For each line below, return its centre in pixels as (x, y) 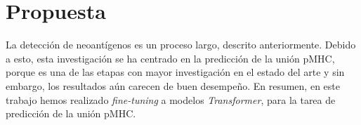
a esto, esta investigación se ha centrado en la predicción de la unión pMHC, (170, 58)
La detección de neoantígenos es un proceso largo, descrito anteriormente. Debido (181, 45)
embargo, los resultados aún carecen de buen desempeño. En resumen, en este (173, 85)
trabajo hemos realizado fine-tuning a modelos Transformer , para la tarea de (171, 99)
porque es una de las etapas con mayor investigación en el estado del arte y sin (175, 72)
